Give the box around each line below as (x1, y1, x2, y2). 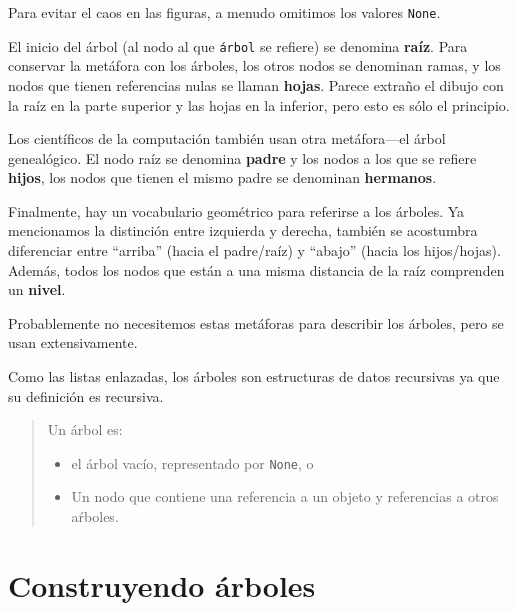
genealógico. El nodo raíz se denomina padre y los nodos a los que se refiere (8, 147, 477, 168)
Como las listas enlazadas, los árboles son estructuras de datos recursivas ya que (8, 366, 500, 387)
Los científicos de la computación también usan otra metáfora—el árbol (8, 128, 446, 149)
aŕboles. (71, 506, 119, 527)
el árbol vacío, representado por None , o (71, 452, 314, 473)
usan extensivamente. (8, 332, 138, 353)
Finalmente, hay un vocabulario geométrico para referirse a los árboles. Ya (8, 200, 465, 221)
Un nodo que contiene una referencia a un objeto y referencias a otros (71, 486, 499, 507)
